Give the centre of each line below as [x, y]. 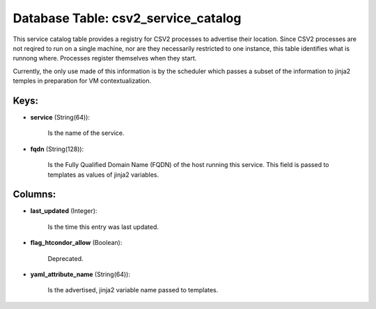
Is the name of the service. [86, 133]
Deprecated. [65, 258]
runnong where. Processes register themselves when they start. [105, 58]
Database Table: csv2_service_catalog [127, 18]
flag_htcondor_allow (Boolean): [76, 243]
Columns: [34, 195]
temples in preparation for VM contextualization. [82, 81]
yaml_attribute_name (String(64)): [80, 274]
